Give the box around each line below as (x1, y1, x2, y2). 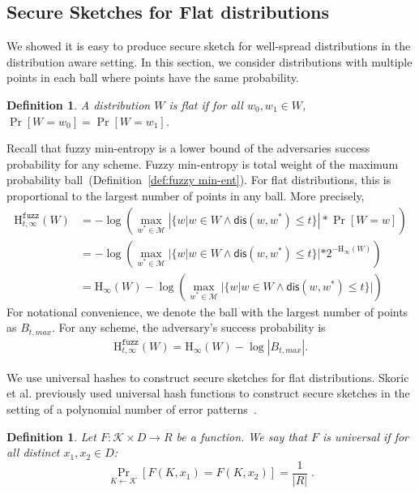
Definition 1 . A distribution (6, 96, 151, 113)
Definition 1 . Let (6, 427, 96, 445)
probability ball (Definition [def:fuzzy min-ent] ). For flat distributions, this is (6, 171, 391, 188)
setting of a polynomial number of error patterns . (6, 400, 257, 417)
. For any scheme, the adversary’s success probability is (51, 319, 326, 336)
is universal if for (323, 427, 409, 445)
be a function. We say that (176, 427, 308, 445)
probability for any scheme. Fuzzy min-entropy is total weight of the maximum (6, 155, 399, 172)
